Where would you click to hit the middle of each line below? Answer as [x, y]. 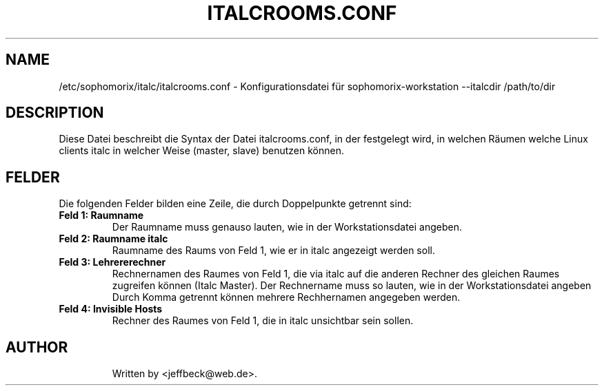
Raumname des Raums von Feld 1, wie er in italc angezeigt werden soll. [273, 251]
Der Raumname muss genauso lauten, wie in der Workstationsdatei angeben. [287, 227]
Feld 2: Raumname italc [113, 239]
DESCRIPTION [55, 113]
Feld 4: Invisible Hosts [111, 309]
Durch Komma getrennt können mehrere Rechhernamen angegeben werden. [286, 297]
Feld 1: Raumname [101, 215]
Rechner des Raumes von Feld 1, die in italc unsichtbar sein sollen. [263, 321]
